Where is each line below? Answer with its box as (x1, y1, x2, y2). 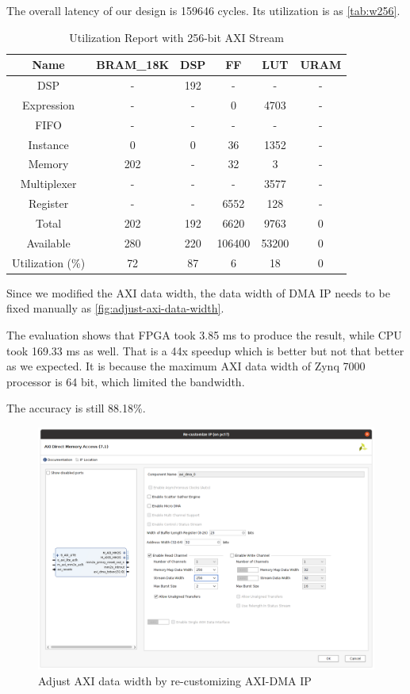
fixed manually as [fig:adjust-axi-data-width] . (6, 300, 224, 316)
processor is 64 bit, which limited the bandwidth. (6, 373, 245, 389)
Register (29, 195, 69, 212)
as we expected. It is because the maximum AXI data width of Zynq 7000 (6, 358, 366, 374)
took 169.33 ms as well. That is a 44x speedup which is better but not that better (6, 342, 404, 359)
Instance (28, 136, 69, 152)
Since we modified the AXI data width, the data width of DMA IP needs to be (6, 284, 390, 301)
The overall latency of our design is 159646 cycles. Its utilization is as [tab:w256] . (6, 2, 400, 18)
